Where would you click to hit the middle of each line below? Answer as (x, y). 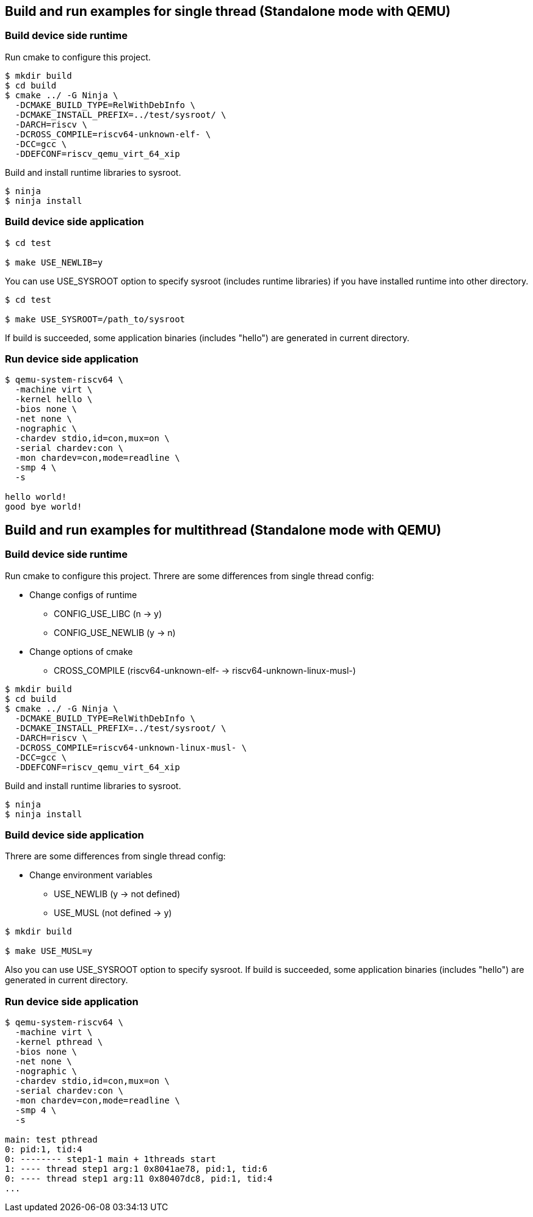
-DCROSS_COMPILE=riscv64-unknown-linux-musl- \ (131, 747)
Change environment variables (91, 875)
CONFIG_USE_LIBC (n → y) (108, 613)
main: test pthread (51, 1140)
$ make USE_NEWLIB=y (54, 262)
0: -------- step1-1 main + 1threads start (111, 1159)
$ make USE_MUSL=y (49, 951)
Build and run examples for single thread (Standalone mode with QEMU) (228, 11)
